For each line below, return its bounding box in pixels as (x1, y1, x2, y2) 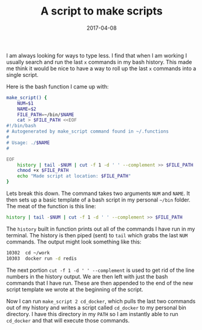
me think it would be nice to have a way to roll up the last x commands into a (6, 65, 197, 72)
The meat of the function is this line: (6, 203, 96, 210)
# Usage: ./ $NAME (6, 139, 50, 146)
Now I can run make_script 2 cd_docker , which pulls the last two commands (6, 297, 196, 305)
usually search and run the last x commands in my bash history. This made (6, 58, 192, 65)
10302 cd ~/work (6, 249, 50, 256)
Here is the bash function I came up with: (6, 83, 109, 90)
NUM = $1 (17, 100, 34, 107)
